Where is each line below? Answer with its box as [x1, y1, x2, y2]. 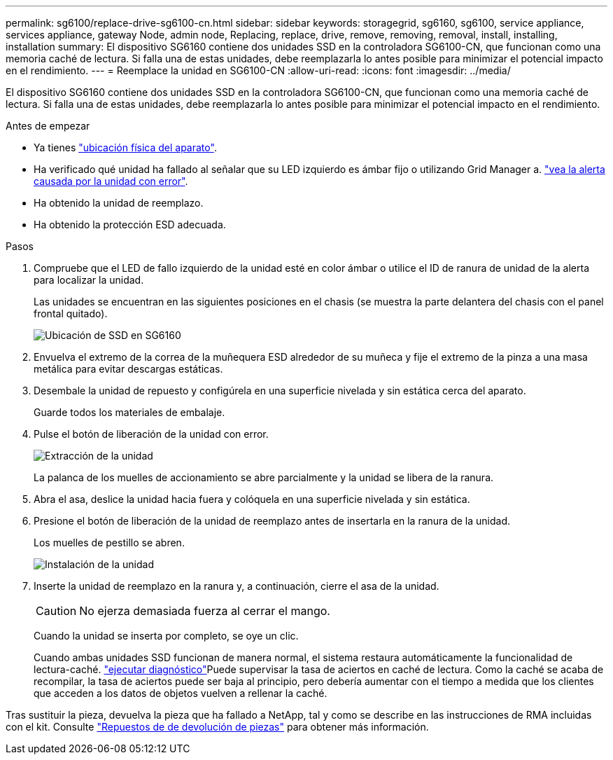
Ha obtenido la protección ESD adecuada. [34, 219, 226, 230]
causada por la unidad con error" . [34, 175, 188, 187]
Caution [36, 604, 77, 618]
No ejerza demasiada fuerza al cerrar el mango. [79, 604, 330, 618]
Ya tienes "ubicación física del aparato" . [34, 141, 217, 153]
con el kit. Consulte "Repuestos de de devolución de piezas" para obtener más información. [6, 721, 429, 733]
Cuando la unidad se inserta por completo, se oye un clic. [34, 630, 299, 642]
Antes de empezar [6, 120, 90, 132]
